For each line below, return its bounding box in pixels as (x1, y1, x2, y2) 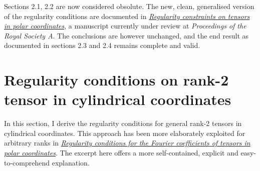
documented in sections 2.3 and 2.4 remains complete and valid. (4, 40, 200, 50)
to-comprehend (4, 157, 50, 167)
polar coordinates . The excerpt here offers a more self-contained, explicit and (4, 147, 238, 158)
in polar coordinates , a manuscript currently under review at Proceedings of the (4, 20, 246, 31)
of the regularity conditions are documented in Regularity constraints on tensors (4, 10, 250, 21)
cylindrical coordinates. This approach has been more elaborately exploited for (4, 127, 245, 138)
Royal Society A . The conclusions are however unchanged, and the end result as (4, 30, 249, 40)
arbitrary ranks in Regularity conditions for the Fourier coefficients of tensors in (4, 137, 250, 148)
